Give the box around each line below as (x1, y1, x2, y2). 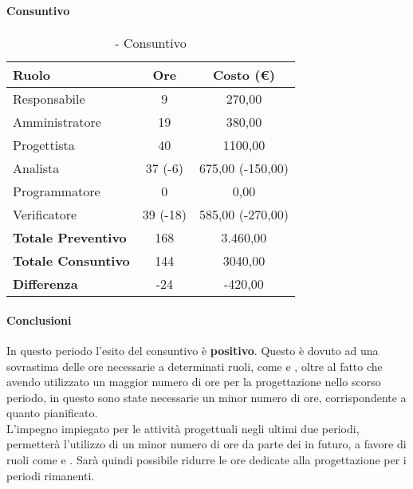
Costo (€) (212, 65, 275, 85)
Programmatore (13, 182, 100, 201)
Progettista (13, 136, 75, 155)
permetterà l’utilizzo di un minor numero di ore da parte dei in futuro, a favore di (6, 436, 407, 452)
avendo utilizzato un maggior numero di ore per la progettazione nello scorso (6, 373, 381, 390)
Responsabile (13, 89, 85, 108)
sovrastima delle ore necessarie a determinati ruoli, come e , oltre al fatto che (6, 357, 383, 374)
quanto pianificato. (6, 404, 98, 421)
